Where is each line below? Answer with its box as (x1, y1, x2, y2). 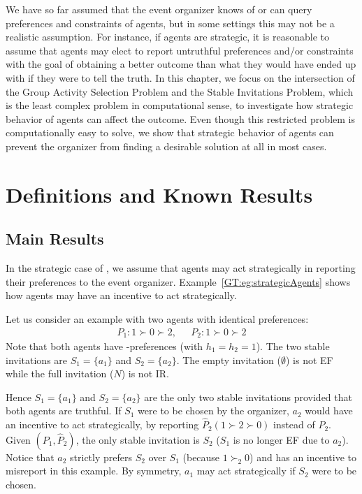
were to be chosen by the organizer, (138, 403, 289, 418)
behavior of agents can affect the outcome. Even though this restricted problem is (6, 111, 355, 126)
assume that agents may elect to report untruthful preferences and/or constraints (6, 43, 354, 57)
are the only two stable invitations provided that (144, 389, 352, 404)
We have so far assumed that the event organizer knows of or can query (6, 2, 312, 16)
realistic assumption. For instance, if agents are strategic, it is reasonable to (6, 29, 329, 44)
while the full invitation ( (6, 366, 114, 381)
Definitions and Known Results (6, 180, 313, 208)
